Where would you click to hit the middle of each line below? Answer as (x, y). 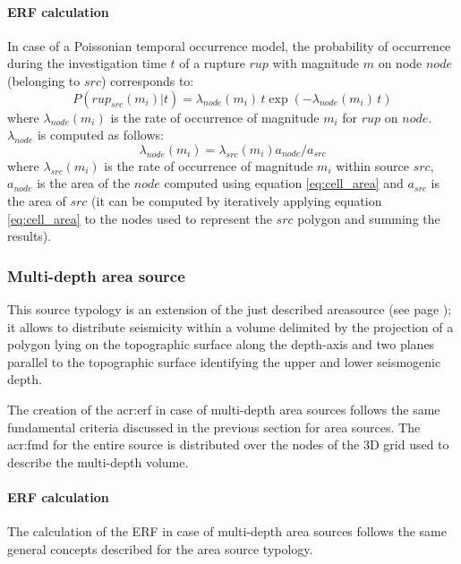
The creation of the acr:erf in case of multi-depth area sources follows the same (224, 409)
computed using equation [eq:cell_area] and (284, 183)
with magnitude (316, 63)
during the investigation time (87, 63)
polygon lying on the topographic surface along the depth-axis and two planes (221, 344)
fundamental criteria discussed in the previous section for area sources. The (214, 427)
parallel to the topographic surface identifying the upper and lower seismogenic (224, 361)
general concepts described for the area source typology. (160, 548)
